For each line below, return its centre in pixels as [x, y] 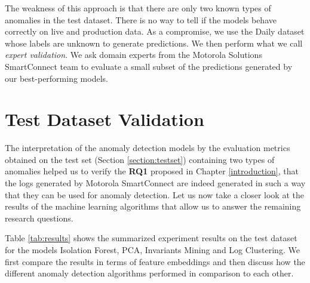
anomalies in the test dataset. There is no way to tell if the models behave [141, 19]
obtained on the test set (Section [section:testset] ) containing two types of [140, 159]
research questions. [39, 218]
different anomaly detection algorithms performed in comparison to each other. [149, 273]
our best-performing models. [56, 78]
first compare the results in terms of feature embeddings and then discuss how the [155, 261]
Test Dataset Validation [105, 119]
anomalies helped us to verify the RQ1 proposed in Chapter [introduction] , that [152, 171]
